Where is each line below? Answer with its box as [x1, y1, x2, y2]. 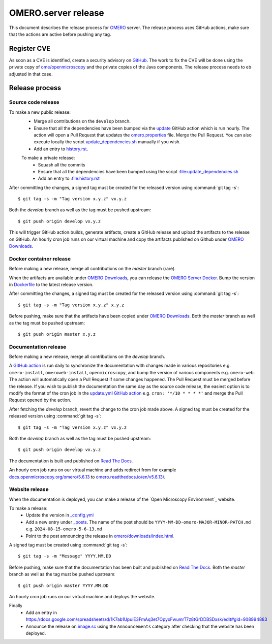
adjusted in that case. [9, 71, 53, 77]
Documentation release [9, 343, 66, 350]
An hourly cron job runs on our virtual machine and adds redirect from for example [9, 467, 177, 473]
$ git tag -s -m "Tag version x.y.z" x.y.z [18, 302, 124, 308]
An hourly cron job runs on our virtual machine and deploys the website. [9, 593, 156, 599]
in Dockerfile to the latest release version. [9, 281, 93, 288]
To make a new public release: [9, 109, 71, 115]
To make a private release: [21, 155, 75, 161]
